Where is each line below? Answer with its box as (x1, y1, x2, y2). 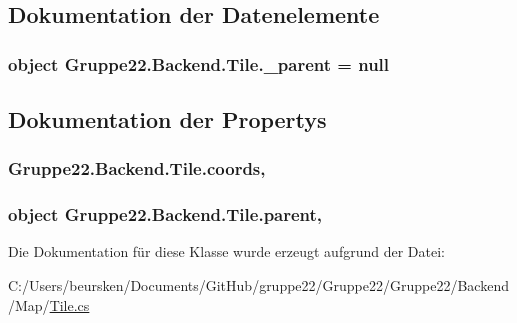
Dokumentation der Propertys (8, 104, 327, 135)
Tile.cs (49, 294, 90, 315)
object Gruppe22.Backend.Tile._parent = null (8, 51, 390, 76)
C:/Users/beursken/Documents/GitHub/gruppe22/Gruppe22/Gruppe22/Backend (8, 275, 509, 296)
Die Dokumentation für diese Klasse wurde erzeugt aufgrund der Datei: (8, 241, 445, 262)
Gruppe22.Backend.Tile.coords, (8, 156, 266, 181)
